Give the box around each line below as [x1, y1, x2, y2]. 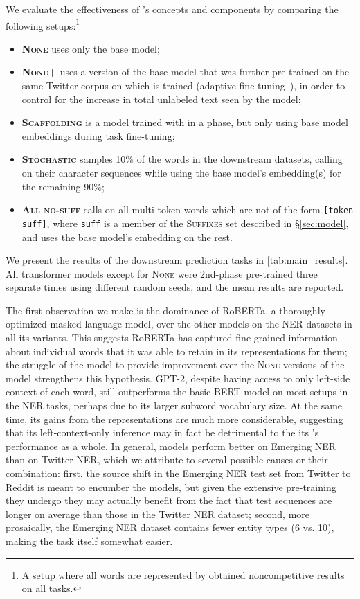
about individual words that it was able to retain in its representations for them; [6, 343, 348, 358]
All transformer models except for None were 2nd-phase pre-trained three [6, 266, 318, 280]
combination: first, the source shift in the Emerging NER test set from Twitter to [6, 466, 351, 480]
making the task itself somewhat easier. [6, 533, 173, 548]
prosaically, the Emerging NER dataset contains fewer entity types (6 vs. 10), [6, 520, 334, 535]
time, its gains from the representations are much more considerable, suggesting [6, 411, 343, 426]
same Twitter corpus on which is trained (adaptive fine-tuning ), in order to [21, 78, 345, 93]
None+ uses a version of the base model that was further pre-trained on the [21, 64, 350, 79]
